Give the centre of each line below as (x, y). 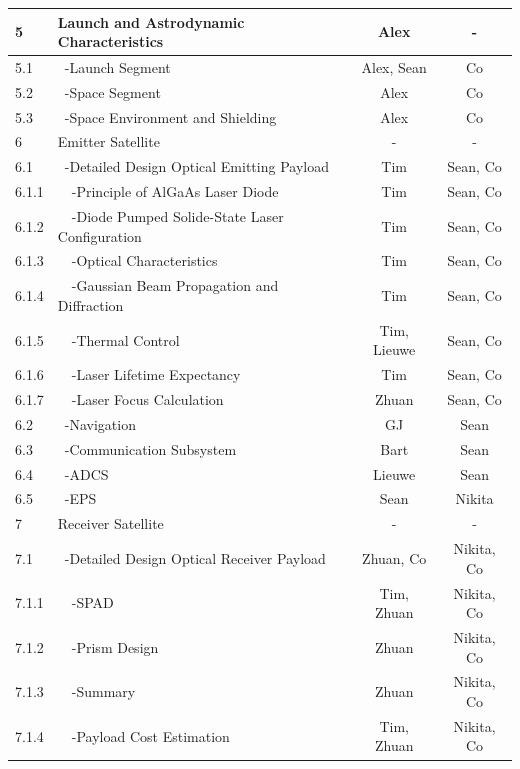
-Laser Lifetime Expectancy (156, 374)
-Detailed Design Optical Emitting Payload (196, 166)
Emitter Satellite (108, 141)
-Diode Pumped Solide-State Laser (177, 216)
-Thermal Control (125, 339)
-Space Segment (112, 91)
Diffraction (90, 304)
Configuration (99, 235)
